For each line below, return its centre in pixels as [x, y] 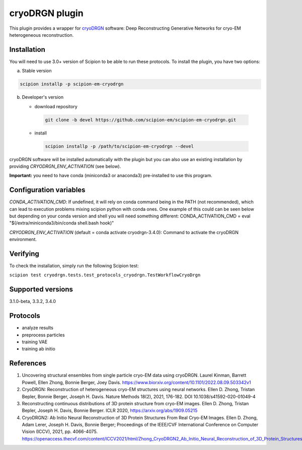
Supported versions [41, 289]
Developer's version [43, 97]
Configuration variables [47, 190]
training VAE [35, 342]
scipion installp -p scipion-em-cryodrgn [72, 84]
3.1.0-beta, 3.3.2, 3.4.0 [33, 302]
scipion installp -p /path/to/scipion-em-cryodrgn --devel [119, 146]
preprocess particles [43, 335]
